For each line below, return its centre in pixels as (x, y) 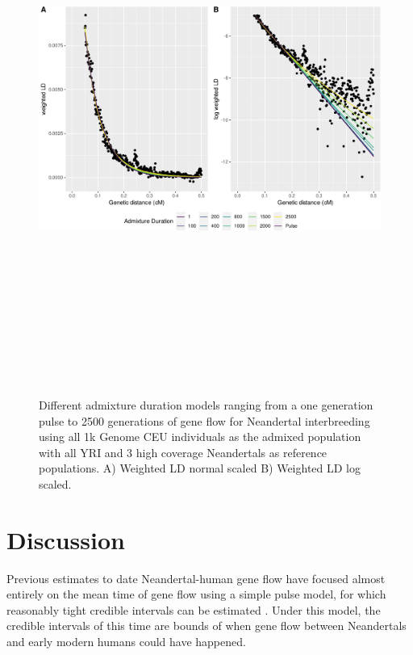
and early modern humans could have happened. (126, 641)
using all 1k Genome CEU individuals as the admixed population (200, 437)
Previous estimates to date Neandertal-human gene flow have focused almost (196, 578)
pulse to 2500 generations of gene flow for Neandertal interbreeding (204, 420)
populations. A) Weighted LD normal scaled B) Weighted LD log (200, 468)
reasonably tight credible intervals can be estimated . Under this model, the (194, 609)
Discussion (66, 539)
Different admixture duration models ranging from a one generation (206, 404)
